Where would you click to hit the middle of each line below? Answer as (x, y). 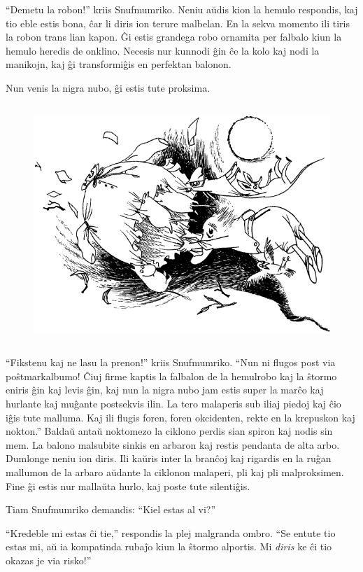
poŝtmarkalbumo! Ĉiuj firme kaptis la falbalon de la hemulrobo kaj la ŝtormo (171, 376)
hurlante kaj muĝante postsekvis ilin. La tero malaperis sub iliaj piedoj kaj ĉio (173, 403)
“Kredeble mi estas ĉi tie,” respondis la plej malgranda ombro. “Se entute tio (171, 532)
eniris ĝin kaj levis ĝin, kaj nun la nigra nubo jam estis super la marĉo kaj (165, 390)
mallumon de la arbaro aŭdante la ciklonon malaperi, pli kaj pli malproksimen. (175, 472)
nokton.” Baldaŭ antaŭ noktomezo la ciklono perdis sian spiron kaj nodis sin (169, 431)
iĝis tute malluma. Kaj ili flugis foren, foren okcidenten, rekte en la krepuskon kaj (180, 417)
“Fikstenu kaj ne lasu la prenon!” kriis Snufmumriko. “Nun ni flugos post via (171, 362)
